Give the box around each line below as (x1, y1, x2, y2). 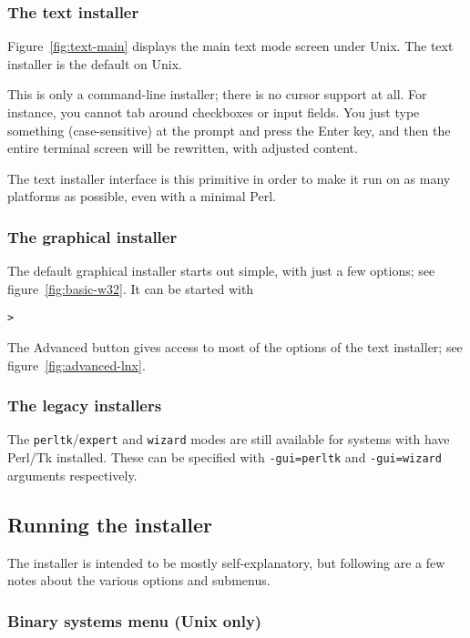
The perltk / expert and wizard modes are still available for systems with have (7, 430, 450, 449)
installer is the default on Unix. (7, 54, 182, 73)
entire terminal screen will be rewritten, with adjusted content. (7, 138, 358, 157)
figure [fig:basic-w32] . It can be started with (7, 278, 254, 298)
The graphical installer (7, 225, 178, 248)
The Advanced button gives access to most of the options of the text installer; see (7, 338, 463, 357)
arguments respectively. (7, 465, 138, 484)
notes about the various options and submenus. (7, 571, 271, 590)
